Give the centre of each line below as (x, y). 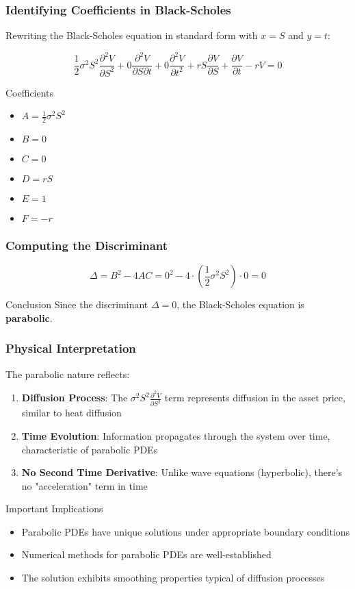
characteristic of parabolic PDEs (90, 449)
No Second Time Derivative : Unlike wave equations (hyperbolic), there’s (182, 472)
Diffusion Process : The (75, 398)
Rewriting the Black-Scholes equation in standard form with (132, 35)
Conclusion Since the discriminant (77, 304)
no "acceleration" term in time (84, 485)
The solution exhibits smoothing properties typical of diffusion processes (173, 578)
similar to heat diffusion (71, 413)
